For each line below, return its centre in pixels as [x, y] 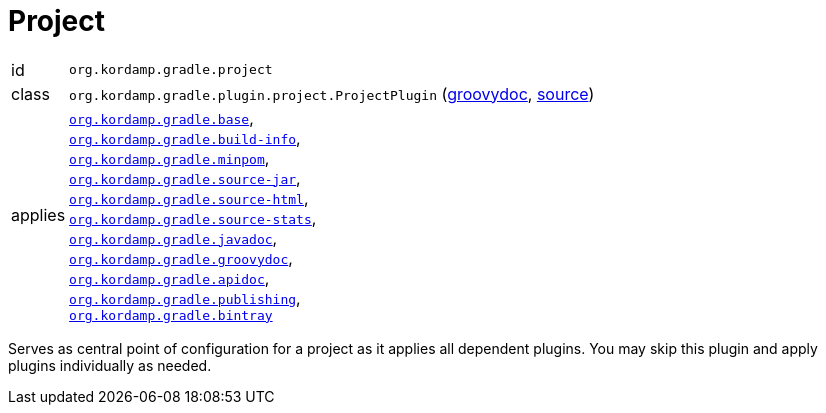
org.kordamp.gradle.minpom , [169, 157]
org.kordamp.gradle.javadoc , [173, 237]
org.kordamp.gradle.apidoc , [169, 277]
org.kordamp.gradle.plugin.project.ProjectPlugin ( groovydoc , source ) [332, 93]
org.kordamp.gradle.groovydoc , [181, 257]
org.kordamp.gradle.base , [161, 117]
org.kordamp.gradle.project [171, 70]
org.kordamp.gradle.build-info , [185, 137]
